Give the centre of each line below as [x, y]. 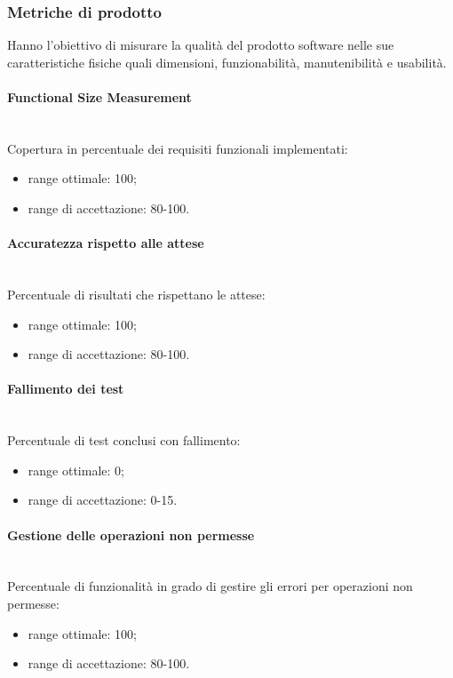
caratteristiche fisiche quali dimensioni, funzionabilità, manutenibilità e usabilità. [227, 62]
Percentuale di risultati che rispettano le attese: [136, 294]
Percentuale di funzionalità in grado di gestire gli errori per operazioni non [210, 586]
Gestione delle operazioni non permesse [131, 534]
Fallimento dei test [66, 389]
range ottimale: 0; [76, 470]
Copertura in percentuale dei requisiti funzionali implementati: [178, 148]
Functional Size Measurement [99, 97]
